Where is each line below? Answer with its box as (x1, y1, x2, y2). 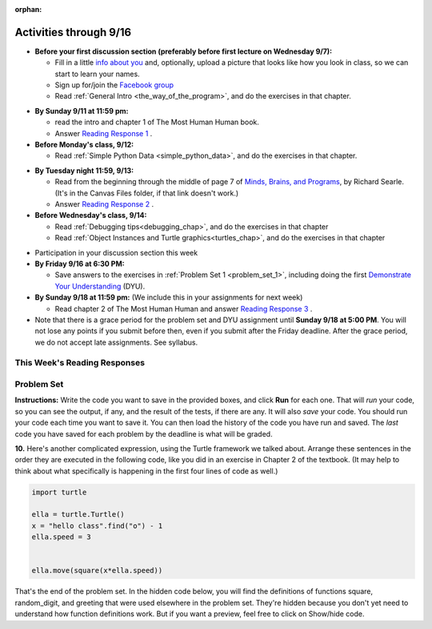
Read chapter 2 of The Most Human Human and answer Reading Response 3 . (54, 304, 313, 313)
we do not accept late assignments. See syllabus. (34, 337, 198, 347)
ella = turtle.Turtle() (31, 510, 126, 519)
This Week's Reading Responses (14, 357, 146, 369)
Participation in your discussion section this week (34, 248, 198, 257)
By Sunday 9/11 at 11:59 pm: (34, 106, 129, 115)
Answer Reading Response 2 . (54, 199, 154, 208)
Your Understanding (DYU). (54, 281, 146, 291)
